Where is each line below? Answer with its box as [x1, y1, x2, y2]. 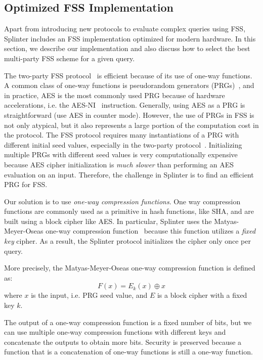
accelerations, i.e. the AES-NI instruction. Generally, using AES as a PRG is [4, 100, 245, 110]
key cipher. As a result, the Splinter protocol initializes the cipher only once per [4, 236, 251, 246]
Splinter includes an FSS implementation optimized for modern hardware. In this [4, 33, 256, 43]
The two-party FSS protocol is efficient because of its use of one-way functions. [4, 70, 252, 80]
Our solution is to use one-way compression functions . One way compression [4, 196, 241, 206]
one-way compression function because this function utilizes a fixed [46, 226, 256, 236]
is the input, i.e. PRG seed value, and [31, 290, 148, 300]
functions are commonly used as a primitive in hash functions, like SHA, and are [4, 206, 254, 216]
